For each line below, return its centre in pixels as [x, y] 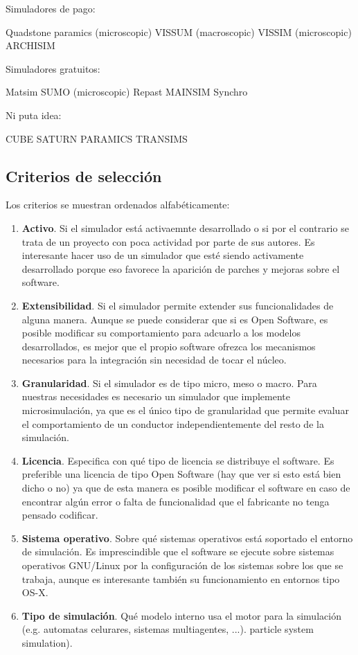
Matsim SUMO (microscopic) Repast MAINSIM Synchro [127, 92]
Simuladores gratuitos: [53, 68]
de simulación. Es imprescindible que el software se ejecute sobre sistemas [178, 551]
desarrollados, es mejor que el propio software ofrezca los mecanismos [169, 346]
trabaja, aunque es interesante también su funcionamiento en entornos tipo [181, 578]
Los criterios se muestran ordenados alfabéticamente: [118, 205]
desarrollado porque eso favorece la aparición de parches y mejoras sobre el [181, 268]
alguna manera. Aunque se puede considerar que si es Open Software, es [175, 319]
